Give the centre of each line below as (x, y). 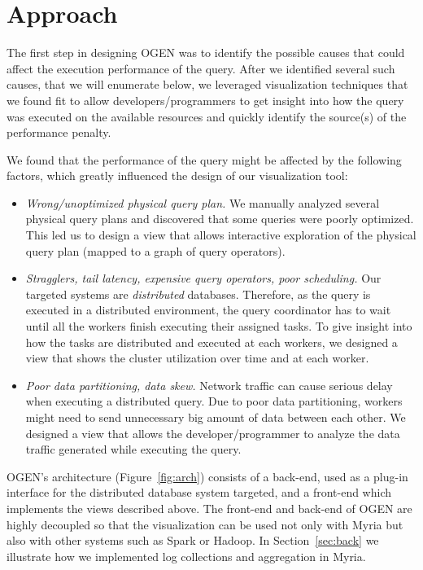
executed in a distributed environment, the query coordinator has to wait (208, 310)
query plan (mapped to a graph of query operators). (155, 250)
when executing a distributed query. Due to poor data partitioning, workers (214, 401)
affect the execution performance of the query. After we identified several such (201, 68)
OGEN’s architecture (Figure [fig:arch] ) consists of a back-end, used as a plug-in (207, 476)
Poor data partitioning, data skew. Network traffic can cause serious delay (209, 385)
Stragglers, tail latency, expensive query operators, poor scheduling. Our (203, 278)
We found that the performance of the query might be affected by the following (204, 159)
